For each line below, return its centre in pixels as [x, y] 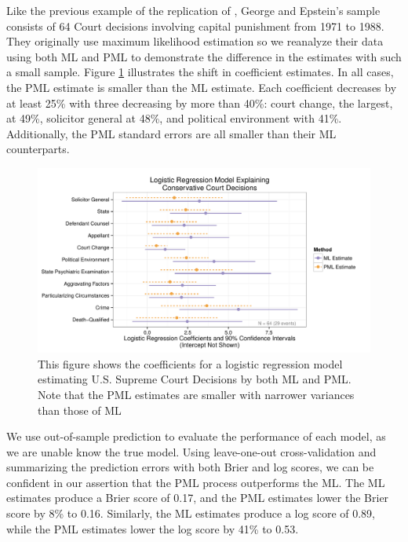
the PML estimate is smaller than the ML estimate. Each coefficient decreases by [202, 87]
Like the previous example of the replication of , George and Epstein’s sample [193, 10]
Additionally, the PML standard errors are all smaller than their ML [171, 133]
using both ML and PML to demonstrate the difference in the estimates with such [204, 56]
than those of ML [80, 410]
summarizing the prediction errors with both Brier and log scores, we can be [190, 467]
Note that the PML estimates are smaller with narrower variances [196, 394]
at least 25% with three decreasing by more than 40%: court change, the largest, [200, 103]
